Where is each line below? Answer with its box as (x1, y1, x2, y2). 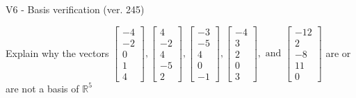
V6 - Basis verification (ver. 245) (6, 2, 145, 16)
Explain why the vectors (6, 45, 109, 60)
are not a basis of (6, 81, 79, 95)
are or (325, 45, 351, 60)
